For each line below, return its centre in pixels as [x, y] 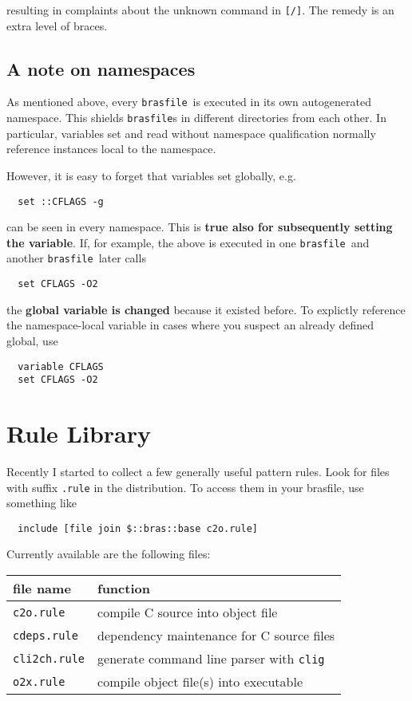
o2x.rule [39, 681]
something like [42, 503]
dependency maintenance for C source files [216, 636]
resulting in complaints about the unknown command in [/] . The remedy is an [200, 10]
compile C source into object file [188, 612]
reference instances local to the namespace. [111, 149]
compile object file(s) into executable [200, 682]
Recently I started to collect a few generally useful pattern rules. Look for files [198, 471]
